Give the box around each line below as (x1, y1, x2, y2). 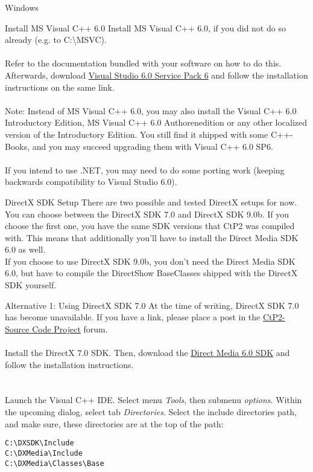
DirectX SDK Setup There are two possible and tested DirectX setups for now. (5, 195, 297, 208)
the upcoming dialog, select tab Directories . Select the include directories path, (5, 406, 297, 418)
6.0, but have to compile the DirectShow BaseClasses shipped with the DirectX (5, 267, 298, 279)
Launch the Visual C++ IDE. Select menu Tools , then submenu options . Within (5, 393, 302, 406)
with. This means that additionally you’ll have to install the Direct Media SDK (5, 231, 299, 244)
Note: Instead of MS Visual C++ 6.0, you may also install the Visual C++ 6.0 (5, 104, 297, 117)
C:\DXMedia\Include (5, 448, 83, 457)
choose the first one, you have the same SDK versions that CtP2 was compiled (5, 219, 295, 232)
